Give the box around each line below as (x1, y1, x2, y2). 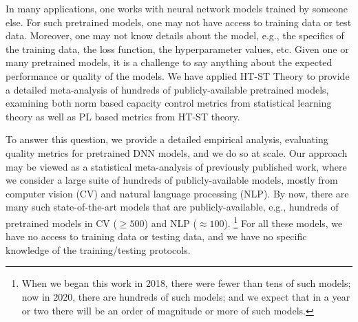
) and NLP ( (144, 215, 197, 230)
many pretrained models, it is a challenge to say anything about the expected (6, 55, 333, 69)
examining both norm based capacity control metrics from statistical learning (6, 96, 332, 110)
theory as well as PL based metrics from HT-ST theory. (6, 109, 240, 123)
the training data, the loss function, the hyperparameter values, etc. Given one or (6, 41, 349, 56)
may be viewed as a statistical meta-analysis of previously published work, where (6, 159, 347, 173)
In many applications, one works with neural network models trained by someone (6, 1, 348, 15)
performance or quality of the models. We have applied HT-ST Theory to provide (6, 68, 350, 83)
